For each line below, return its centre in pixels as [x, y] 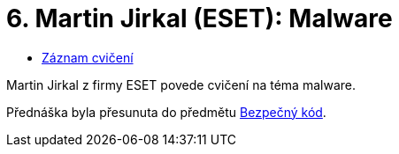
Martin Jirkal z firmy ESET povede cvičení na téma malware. [181, 84]
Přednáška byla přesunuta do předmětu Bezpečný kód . [166, 112]
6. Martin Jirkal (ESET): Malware [199, 18]
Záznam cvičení [88, 57]
